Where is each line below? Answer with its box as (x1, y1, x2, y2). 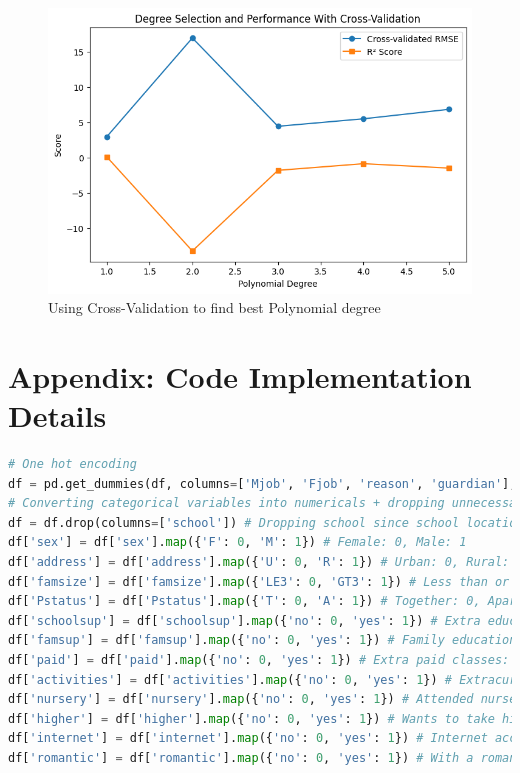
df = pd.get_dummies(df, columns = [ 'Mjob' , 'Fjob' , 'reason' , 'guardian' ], (8, 476, 517, 491)
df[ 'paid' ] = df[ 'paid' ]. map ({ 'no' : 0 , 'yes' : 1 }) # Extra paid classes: (8, 652, 510, 667)
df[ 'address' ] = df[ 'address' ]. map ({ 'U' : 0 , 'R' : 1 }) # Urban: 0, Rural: (8, 554, 510, 569)
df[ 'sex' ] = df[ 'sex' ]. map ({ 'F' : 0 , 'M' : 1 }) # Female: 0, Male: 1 (8, 535, 467, 550)
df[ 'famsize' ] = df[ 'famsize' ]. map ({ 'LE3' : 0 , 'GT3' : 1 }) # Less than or (8, 574, 510, 589)
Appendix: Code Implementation (8, 355, 472, 396)
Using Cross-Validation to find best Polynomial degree (48, 297, 381, 318)
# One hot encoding (8, 457, 137, 471)
